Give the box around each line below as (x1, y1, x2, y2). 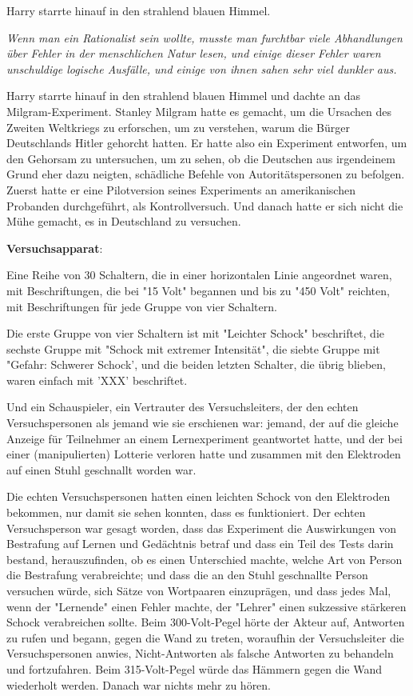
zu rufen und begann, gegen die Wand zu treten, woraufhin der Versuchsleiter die (6, 629, 404, 646)
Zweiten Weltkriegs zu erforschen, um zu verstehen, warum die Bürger (6, 118, 350, 135)
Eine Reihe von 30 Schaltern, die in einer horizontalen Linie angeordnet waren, (6, 266, 392, 283)
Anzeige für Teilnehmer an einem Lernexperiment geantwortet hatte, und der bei (6, 430, 403, 446)
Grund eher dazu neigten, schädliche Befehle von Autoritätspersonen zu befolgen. (6, 166, 405, 182)
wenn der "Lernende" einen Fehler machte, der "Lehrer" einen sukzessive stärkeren (6, 598, 407, 614)
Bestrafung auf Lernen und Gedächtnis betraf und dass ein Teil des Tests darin (6, 535, 394, 552)
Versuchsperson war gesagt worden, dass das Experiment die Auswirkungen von (6, 519, 396, 536)
